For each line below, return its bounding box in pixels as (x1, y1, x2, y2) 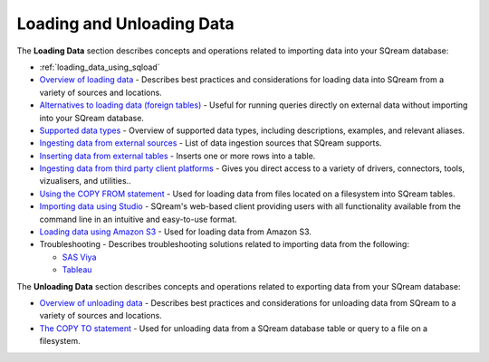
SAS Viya (62, 252, 97, 262)
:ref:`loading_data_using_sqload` (39, 62, 160, 72)
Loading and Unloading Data (16, 14, 235, 33)
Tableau (62, 264, 92, 275)
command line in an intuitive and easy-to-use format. (39, 214, 237, 224)
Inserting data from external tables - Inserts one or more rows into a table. (39, 150, 316, 161)
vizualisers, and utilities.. (39, 176, 131, 186)
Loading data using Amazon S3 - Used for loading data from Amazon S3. (39, 226, 312, 237)
